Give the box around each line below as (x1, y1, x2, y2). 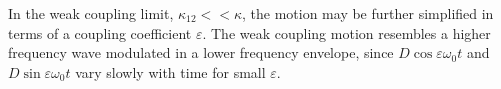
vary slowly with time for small (75, 61, 266, 82)
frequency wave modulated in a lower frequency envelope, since (8, 42, 394, 63)
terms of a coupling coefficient (8, 22, 192, 43)
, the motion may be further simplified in (242, 3, 494, 23)
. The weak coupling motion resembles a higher (202, 22, 491, 43)
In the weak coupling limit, (8, 3, 174, 23)
